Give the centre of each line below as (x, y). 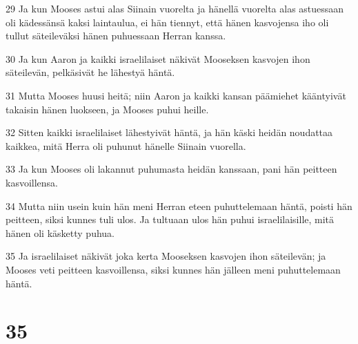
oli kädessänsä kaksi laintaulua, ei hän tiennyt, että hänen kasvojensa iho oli (167, 22)
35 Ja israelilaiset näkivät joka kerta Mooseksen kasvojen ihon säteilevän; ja (166, 256)
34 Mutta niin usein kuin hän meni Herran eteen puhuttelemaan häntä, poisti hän (179, 206)
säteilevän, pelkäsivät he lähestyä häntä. (90, 72)
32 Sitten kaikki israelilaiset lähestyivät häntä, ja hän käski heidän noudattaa (169, 132)
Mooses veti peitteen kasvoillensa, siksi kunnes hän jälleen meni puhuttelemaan (173, 269)
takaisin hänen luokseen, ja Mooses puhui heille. (107, 109)
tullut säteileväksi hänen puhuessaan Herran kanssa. (116, 36)
